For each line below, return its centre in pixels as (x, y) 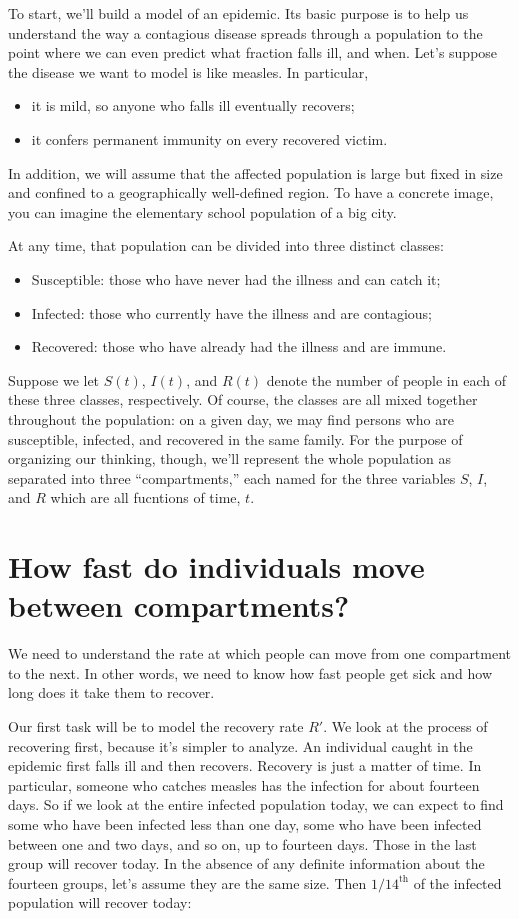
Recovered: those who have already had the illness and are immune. (239, 346)
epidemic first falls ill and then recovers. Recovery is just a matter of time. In (245, 765)
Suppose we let (54, 379)
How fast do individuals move (216, 566)
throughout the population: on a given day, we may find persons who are (231, 418)
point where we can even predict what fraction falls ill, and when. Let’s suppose (253, 52)
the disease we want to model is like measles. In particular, (188, 71)
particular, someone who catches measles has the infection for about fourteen (244, 784)
